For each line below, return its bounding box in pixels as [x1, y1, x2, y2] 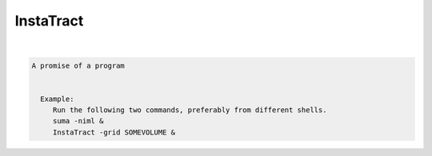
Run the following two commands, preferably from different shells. [52, 106, 327, 115]
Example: [40, 94, 74, 103]
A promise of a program [31, 60, 126, 70]
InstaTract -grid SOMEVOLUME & [52, 127, 176, 137]
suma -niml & [52, 116, 104, 126]
